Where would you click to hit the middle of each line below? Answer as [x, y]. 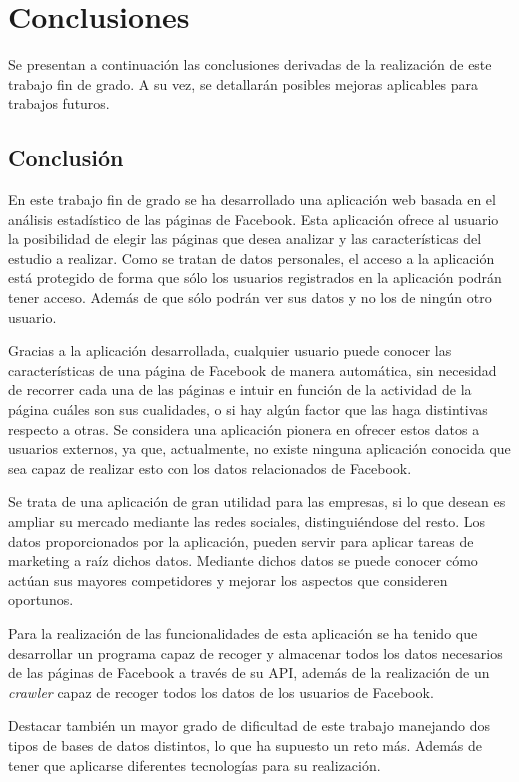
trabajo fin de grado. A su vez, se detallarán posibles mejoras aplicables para [243, 83]
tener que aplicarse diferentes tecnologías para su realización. [194, 764]
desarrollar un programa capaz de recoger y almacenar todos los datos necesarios [255, 652]
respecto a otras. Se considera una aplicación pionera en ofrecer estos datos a [244, 428]
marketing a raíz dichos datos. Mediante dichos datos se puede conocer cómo [243, 560]
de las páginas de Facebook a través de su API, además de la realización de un [249, 672]
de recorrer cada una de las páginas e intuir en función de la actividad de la [240, 389]
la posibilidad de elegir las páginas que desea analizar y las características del [245, 238]
